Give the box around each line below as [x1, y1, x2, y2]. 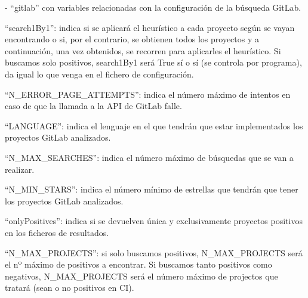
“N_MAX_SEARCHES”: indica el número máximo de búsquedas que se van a [5, 151, 294, 163]
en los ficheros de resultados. [5, 226, 109, 238]
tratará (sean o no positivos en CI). [5, 281, 134, 294]
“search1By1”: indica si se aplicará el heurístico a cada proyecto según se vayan [5, 21, 295, 33]
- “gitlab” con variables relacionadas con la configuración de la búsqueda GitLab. [5, 1, 301, 13]
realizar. [5, 163, 35, 175]
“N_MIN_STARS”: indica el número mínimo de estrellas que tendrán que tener [5, 183, 298, 195]
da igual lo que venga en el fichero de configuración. [5, 67, 194, 80]
